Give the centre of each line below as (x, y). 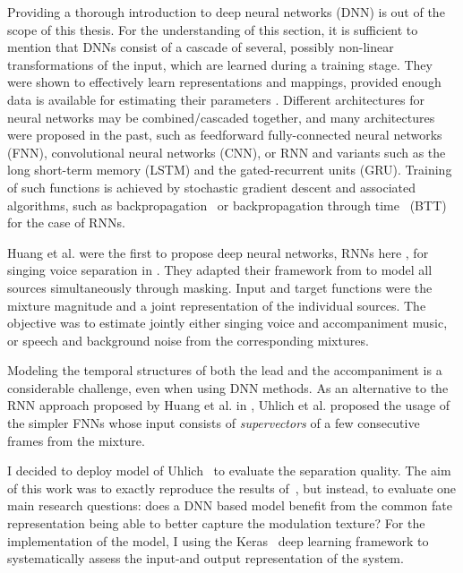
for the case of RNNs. (66, 222)
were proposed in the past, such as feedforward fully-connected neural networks (225, 135)
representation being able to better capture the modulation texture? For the (216, 523)
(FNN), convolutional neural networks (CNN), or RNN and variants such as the (227, 152)
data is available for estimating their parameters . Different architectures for (216, 99)
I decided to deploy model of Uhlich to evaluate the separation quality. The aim (229, 470)
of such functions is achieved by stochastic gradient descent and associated (212, 187)
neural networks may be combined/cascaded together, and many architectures (221, 117)
